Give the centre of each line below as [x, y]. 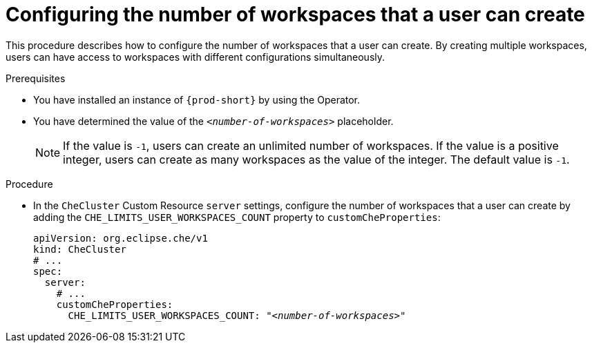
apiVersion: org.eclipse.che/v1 [121, 238]
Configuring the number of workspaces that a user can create [295, 14]
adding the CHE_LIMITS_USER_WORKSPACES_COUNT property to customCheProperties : [237, 217]
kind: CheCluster [80, 249]
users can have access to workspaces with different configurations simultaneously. [195, 57]
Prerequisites [36, 78]
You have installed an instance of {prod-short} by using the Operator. [197, 99]
